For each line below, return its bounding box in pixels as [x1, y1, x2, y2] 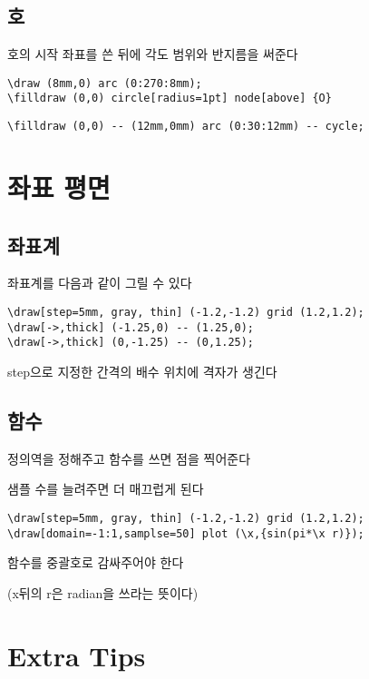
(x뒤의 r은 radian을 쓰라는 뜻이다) [7, 583, 199, 602]
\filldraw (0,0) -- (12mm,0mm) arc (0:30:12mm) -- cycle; [7, 120, 364, 133]
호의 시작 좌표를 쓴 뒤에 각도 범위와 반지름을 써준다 [7, 44, 298, 64]
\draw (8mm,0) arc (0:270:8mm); [7, 76, 202, 90]
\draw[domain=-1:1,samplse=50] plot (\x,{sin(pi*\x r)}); [7, 526, 364, 540]
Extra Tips [7, 636, 146, 674]
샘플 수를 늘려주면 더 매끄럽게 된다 [7, 479, 204, 498]
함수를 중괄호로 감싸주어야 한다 [7, 553, 184, 572]
